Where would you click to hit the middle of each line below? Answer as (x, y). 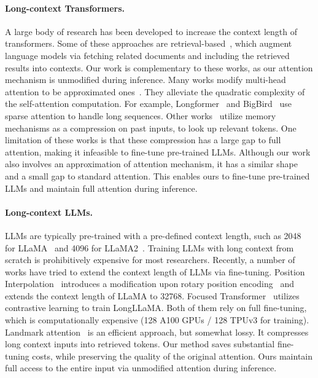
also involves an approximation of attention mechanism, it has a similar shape (151, 164)
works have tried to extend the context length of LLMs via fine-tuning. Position (155, 271)
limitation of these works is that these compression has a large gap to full (143, 140)
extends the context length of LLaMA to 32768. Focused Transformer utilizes (152, 295)
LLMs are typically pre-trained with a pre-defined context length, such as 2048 (153, 235)
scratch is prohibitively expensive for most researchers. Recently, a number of (150, 260)
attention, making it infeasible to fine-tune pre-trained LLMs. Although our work (158, 152)
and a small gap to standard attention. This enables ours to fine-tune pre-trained (157, 175)
